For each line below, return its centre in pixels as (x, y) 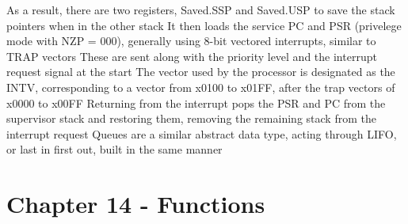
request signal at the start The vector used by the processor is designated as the (201, 72)
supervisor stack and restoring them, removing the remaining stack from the (191, 118)
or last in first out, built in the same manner (114, 149)
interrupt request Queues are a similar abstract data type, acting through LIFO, (202, 133)
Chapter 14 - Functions (136, 204)
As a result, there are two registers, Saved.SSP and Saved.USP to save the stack (201, 9)
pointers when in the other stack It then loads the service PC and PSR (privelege (204, 25)
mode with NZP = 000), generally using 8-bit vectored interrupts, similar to (191, 41)
